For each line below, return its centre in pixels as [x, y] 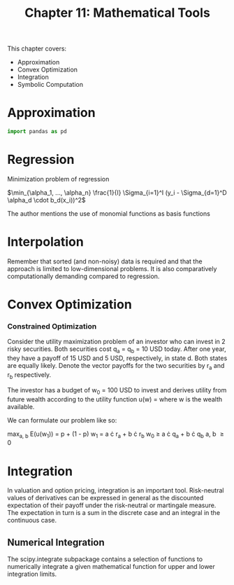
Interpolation [45, 242]
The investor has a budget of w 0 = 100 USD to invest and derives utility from [117, 391]
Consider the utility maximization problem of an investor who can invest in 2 [116, 342]
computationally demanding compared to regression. [83, 276]
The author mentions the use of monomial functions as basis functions [109, 213]
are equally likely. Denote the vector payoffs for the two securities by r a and [116, 366]
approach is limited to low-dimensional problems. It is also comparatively [112, 268]
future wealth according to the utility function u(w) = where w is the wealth [115, 399]
